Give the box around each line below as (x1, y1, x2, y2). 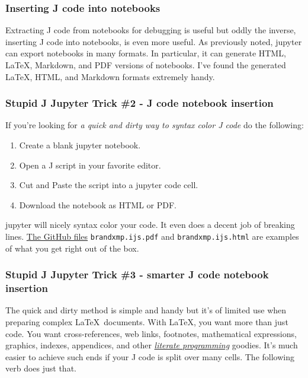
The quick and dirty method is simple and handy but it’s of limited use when (5, 304, 287, 316)
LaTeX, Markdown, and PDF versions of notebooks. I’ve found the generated (5, 59, 286, 71)
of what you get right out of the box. (5, 242, 139, 254)
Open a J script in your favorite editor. (19, 158, 161, 171)
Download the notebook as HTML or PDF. (19, 198, 177, 211)
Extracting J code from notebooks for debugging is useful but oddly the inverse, (5, 24, 296, 36)
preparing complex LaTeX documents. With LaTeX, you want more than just (5, 315, 288, 328)
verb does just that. (5, 362, 76, 374)
